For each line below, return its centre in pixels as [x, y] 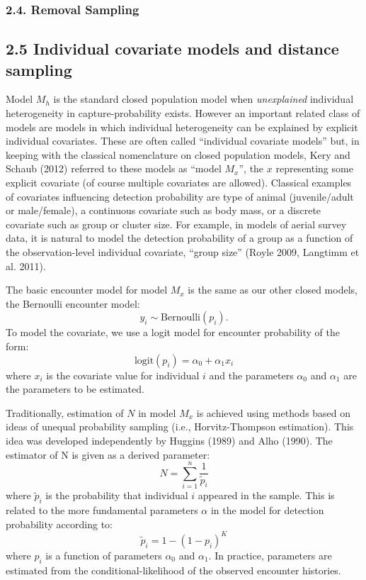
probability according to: [59, 524]
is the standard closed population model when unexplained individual [204, 99]
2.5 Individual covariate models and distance [172, 49]
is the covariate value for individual [123, 375]
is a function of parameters [104, 555]
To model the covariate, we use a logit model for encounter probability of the [173, 332]
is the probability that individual [117, 495]
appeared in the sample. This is [266, 495]
